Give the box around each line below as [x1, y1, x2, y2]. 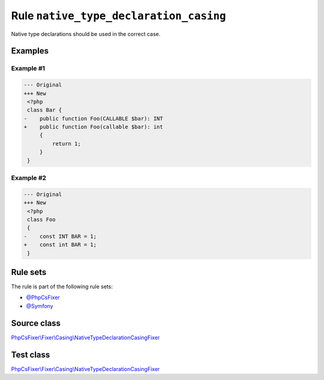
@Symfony [26, 302, 53, 309]
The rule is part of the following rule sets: [11, 283, 113, 290]
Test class [11, 349, 50, 360]
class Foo [27, 216, 56, 223]
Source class [11, 318, 61, 328]
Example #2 [11, 173, 47, 182]
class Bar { [27, 107, 62, 113]
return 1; [52, 140, 81, 147]
